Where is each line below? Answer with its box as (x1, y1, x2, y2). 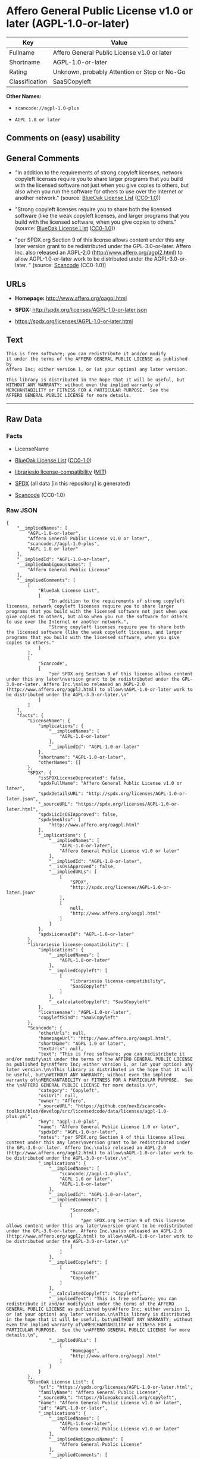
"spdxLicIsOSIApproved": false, (37, 811, 118, 818)
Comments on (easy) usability (6, 133, 120, 143)
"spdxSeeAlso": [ (37, 816, 82, 822)
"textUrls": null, (37, 1045, 84, 1051)
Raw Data (6, 414, 43, 424)
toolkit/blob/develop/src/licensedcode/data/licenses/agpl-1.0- (6, 1108, 169, 1114)
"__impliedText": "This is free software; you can (48, 1295, 177, 1301)
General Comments (6, 153, 80, 163)
